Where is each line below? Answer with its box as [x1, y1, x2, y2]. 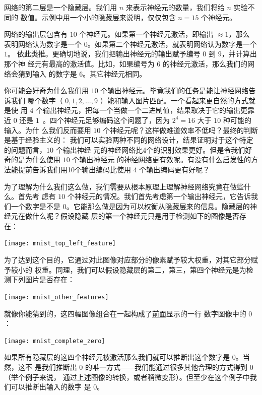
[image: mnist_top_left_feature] [4, 240, 116, 247]
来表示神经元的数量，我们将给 [125, 2, 225, 12]
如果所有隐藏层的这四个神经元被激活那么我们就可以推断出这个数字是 [4, 352, 230, 362]
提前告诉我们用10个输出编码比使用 [18, 164, 131, 174]
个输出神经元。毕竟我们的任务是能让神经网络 [100, 85, 249, 96]
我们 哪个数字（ [11, 95, 63, 105]
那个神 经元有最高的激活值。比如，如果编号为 [4, 58, 155, 69]
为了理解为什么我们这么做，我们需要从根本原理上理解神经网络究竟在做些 [4, 181, 244, 191]
